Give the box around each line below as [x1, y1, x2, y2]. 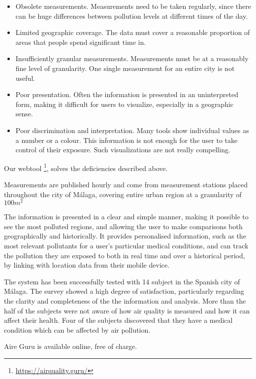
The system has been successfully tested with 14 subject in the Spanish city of [4, 276, 240, 286]
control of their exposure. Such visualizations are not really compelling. [15, 144, 230, 155]
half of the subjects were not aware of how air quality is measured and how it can [4, 305, 250, 315]
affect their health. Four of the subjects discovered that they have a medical [4, 315, 233, 325]
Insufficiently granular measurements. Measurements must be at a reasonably [15, 53, 249, 64]
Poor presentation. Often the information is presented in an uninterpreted [15, 89, 239, 100]
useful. [15, 72, 35, 83]
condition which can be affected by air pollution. [4, 324, 151, 335]
